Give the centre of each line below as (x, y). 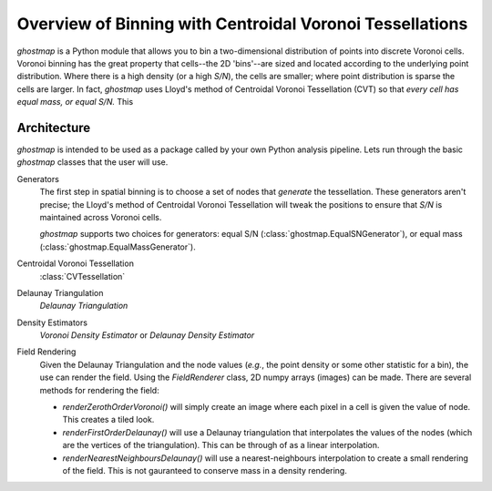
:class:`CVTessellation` (82, 276)
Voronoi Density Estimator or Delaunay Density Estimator (147, 335)
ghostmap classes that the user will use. (92, 162)
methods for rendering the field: (99, 390)
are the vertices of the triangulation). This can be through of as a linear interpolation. (221, 445)
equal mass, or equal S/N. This (75, 102)
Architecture (54, 128)
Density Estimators (52, 322)
